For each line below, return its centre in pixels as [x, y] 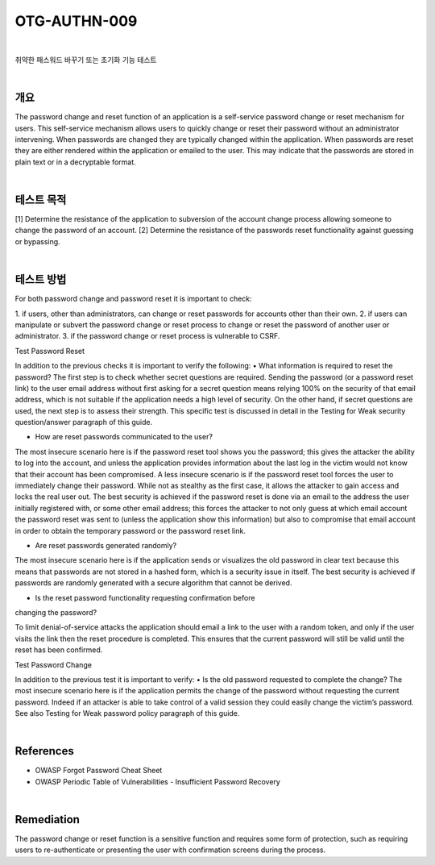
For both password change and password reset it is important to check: [134, 299]
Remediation [48, 819]
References [44, 751]
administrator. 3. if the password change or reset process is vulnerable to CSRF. [147, 336]
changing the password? [56, 612]
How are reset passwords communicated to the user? [124, 437]
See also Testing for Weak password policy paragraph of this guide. [127, 713]
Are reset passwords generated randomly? [106, 545]
